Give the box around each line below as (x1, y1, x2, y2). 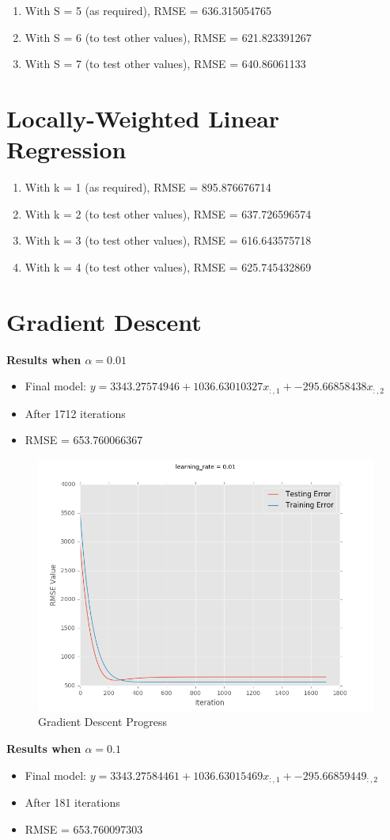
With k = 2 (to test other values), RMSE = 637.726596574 (25, 205, 312, 222)
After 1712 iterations (25, 405, 126, 421)
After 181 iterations (25, 794, 120, 811)
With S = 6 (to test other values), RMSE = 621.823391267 (25, 29, 312, 45)
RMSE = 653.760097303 (25, 820, 143, 837)
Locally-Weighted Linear (6, 101, 280, 134)
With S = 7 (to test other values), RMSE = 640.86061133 (25, 55, 306, 72)
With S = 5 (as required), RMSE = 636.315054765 (25, 2, 272, 18)
